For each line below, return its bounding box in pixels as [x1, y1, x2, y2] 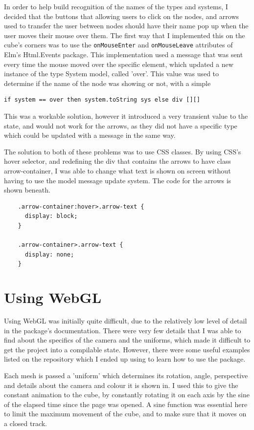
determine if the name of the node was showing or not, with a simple [4, 78, 211, 88]
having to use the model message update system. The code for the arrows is [4, 175, 231, 185]
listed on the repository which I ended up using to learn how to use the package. [4, 354, 246, 364]
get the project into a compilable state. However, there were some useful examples [4, 344, 250, 354]
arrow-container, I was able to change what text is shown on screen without [4, 165, 231, 175]
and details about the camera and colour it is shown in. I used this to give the [4, 380, 238, 390]
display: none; [24, 251, 74, 258]
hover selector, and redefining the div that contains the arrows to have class [4, 156, 231, 166]
